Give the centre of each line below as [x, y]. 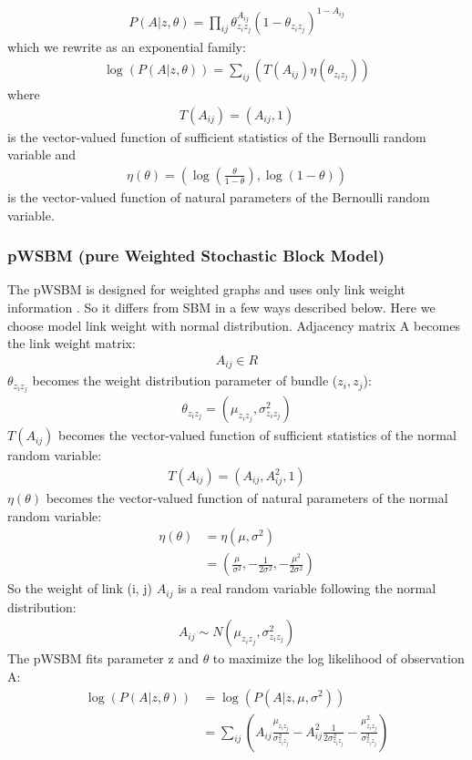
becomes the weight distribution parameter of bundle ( [185, 380]
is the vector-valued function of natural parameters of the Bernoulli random [219, 197]
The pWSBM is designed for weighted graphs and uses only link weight [206, 289]
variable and [42, 154]
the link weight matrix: [72, 343]
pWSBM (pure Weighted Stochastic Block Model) [196, 256]
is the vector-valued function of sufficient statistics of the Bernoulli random [217, 136]
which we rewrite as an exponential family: [127, 46]
